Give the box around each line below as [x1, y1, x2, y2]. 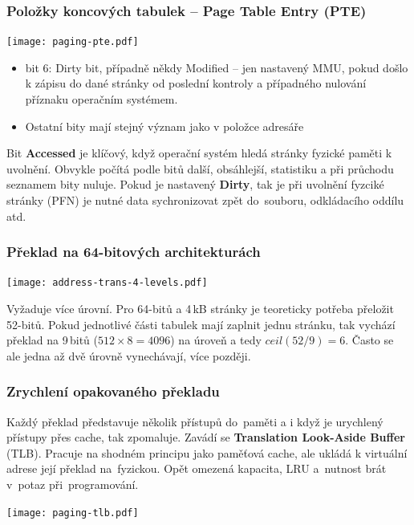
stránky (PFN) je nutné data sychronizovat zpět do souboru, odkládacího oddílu [6, 192, 404, 209]
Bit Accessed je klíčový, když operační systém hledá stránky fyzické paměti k [6, 144, 392, 161]
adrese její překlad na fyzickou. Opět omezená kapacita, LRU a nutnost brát [6, 460, 387, 477]
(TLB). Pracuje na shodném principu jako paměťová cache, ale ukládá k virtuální [6, 444, 408, 461]
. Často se [345, 332, 394, 348]
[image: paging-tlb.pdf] [6, 507, 139, 519]
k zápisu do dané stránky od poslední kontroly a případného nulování [25, 75, 367, 92]
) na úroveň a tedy [170, 332, 262, 348]
